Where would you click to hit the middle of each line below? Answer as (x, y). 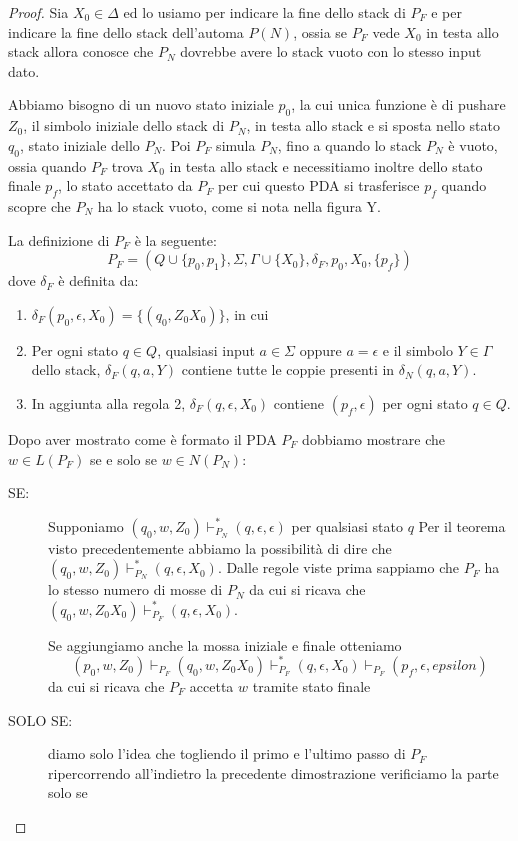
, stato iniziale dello (79, 144)
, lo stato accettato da (125, 185)
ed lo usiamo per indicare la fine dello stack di (264, 12)
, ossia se (320, 31)
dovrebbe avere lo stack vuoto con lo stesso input (331, 51)
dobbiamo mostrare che (373, 438)
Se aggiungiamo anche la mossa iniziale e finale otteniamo (225, 644)
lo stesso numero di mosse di (135, 589)
